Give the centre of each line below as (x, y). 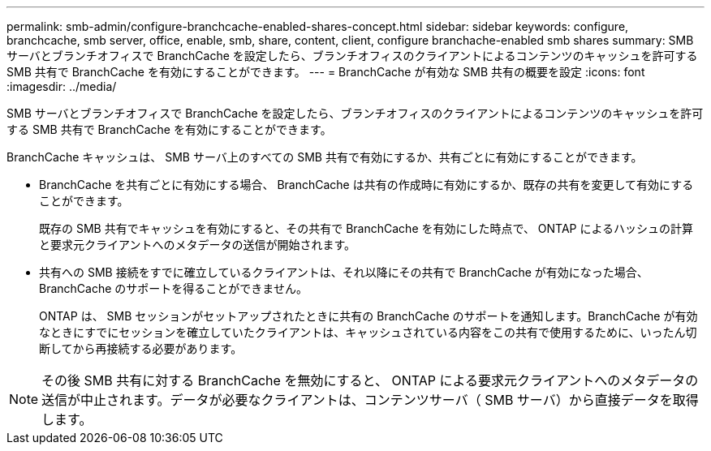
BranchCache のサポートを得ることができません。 (173, 288)
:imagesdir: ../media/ (62, 86)
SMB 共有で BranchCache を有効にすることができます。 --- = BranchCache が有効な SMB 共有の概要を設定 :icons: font (326, 72)
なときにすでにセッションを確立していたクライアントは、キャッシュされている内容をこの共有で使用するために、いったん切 (368, 332)
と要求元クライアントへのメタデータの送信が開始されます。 (198, 245)
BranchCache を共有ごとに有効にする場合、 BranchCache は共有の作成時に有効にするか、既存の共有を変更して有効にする (366, 185)
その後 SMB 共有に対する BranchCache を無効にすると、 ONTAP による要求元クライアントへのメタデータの (370, 380)
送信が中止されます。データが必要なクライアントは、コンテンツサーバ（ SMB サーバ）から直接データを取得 (370, 400)
